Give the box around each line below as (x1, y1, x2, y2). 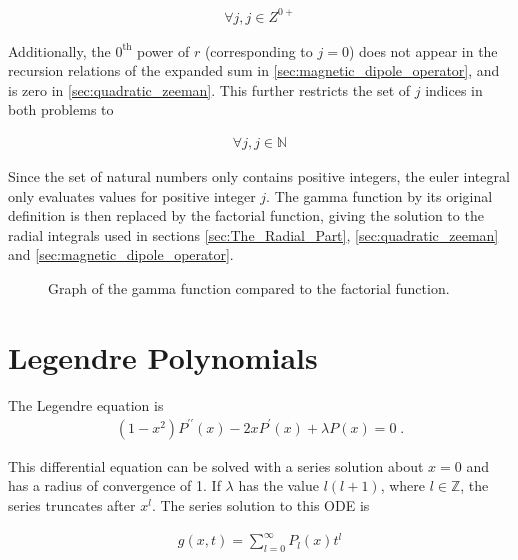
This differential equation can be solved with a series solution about (8, 455, 424, 476)
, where (380, 475, 426, 496)
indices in (425, 79, 483, 100)
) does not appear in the (348, 40, 498, 61)
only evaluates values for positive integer (8, 185, 256, 206)
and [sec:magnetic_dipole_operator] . (8, 244, 234, 265)
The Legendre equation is (8, 394, 164, 415)
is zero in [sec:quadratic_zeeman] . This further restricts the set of (8, 79, 411, 100)
